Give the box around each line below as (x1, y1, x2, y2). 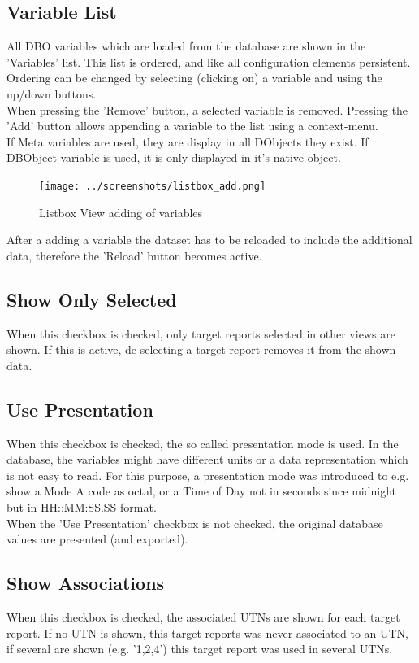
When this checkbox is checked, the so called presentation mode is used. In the (6, 434, 399, 451)
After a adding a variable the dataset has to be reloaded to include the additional (6, 231, 413, 248)
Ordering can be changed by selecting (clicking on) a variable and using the (6, 69, 382, 86)
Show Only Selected (6, 286, 177, 312)
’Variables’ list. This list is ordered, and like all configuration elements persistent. (6, 53, 411, 70)
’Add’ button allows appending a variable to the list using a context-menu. (6, 117, 378, 134)
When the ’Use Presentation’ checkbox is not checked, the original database (6, 514, 383, 531)
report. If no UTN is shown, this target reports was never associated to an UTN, (6, 624, 409, 641)
